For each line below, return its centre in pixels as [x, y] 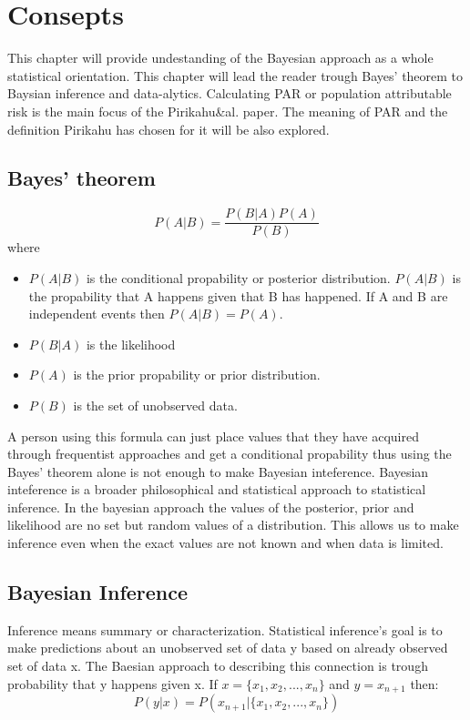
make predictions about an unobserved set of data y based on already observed [228, 648]
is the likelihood [131, 344]
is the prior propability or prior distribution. [197, 375]
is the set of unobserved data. [155, 405]
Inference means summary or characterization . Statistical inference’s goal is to [225, 629]
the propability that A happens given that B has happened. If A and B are [238, 295]
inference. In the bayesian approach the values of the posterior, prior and [211, 507]
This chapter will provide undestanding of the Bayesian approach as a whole [220, 58]
